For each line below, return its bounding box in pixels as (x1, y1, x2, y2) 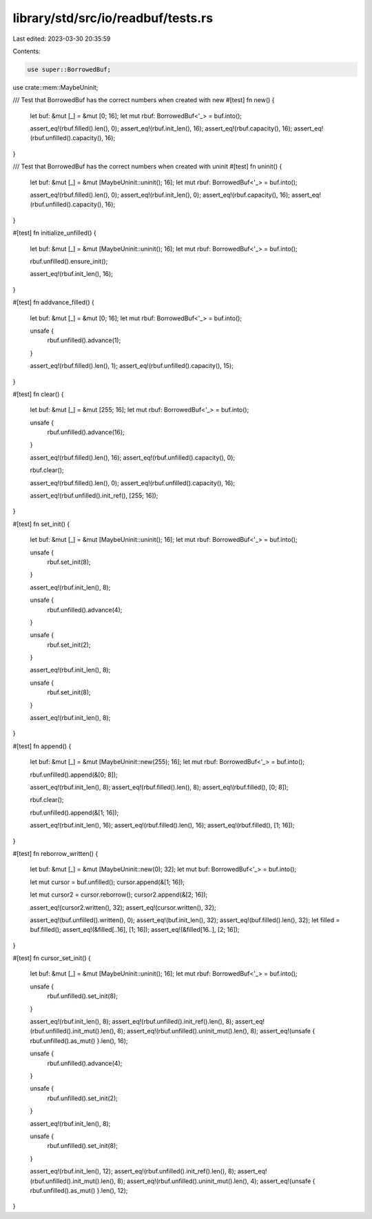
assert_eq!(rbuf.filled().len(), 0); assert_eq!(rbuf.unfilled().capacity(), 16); (30, 478, 236, 487)
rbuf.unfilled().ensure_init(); (30, 257, 108, 265)
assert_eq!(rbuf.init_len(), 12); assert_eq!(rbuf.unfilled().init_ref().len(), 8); (30, 1167, 236, 1176)
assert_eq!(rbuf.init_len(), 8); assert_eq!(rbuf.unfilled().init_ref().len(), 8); (30, 1017, 234, 1026)
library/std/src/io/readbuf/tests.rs (12, 10, 214, 26)
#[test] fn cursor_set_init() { (12, 954, 91, 962)
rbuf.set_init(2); (47, 641, 91, 649)
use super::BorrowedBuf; (27, 66, 112, 73)
